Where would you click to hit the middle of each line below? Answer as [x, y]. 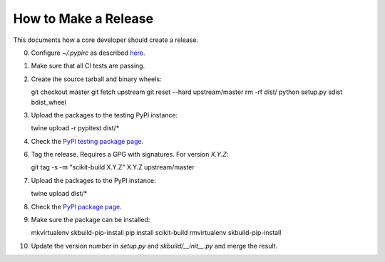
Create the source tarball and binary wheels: [96, 79]
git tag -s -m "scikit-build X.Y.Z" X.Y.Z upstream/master [113, 167]
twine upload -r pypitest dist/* [75, 128]
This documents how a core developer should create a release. [106, 40]
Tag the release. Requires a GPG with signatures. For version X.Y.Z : [130, 154]
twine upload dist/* [59, 194]
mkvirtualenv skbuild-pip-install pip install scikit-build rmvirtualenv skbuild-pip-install [156, 233]
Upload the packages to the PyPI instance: [93, 180]
